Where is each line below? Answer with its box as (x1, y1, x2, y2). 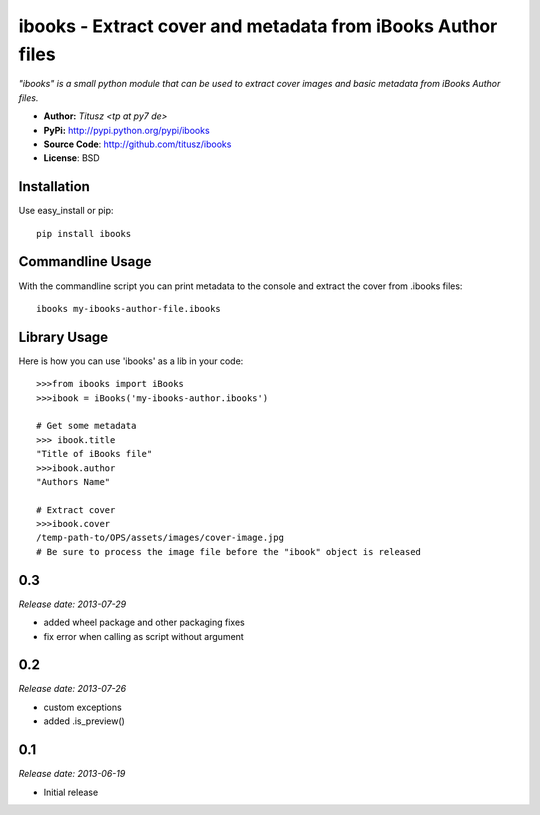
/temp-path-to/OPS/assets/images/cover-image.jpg (36, 532, 285, 544)
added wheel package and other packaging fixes (43, 616, 245, 629)
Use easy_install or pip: (18, 205, 114, 217)
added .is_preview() (43, 715, 125, 727)
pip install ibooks (36, 228, 132, 239)
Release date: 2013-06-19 (18, 768, 126, 780)
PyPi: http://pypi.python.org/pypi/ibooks (43, 124, 210, 136)
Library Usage (18, 328, 109, 345)
